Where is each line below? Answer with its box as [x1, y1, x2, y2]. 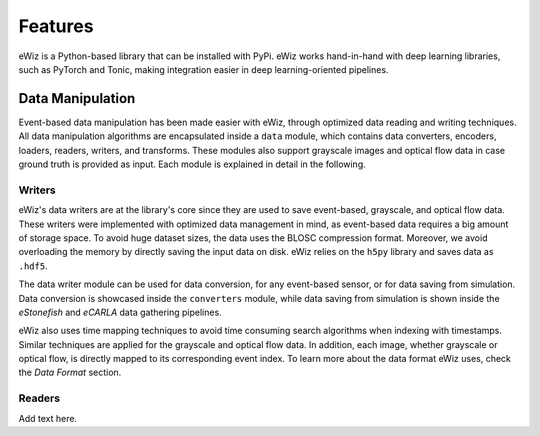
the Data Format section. [18, 366, 122, 379]
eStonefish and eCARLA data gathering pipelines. [18, 306, 222, 318]
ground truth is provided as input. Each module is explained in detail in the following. [18, 158, 367, 170]
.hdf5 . [18, 260, 49, 272]
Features [18, 15, 94, 37]
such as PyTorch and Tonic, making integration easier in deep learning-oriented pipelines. [18, 63, 389, 75]
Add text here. [18, 412, 78, 424]
